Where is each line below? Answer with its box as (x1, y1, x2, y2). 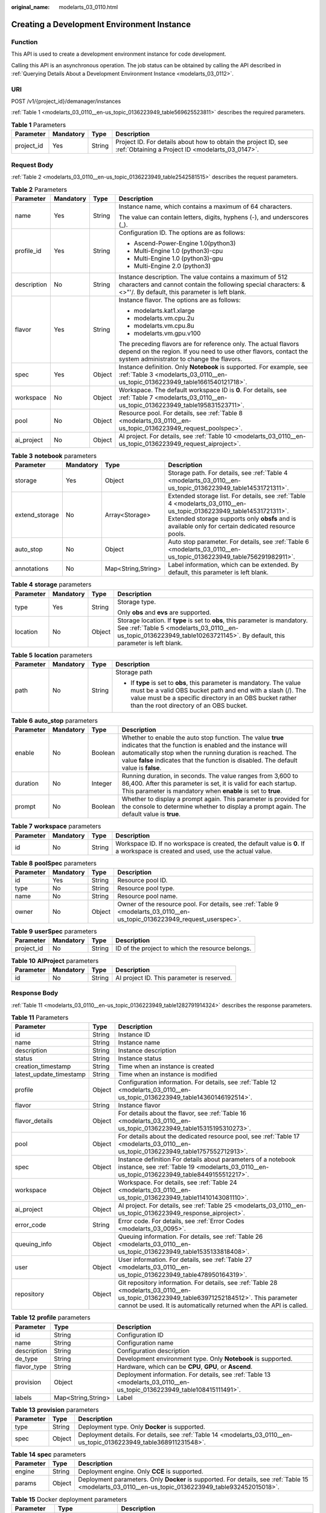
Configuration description (117, 1347, 190, 1355)
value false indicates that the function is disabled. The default (121, 756, 298, 765)
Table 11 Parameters (11, 1014, 69, 1022)
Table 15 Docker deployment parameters (11, 1495, 127, 1503)
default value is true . (121, 810, 181, 818)
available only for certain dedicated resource (168, 522, 295, 531)
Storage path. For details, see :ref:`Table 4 (168, 469, 288, 478)
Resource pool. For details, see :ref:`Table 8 (118, 409, 243, 417)
